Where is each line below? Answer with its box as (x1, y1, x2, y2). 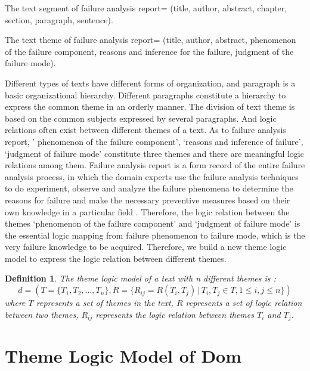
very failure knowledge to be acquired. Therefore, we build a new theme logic (5, 240, 287, 253)
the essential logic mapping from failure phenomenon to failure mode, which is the (5, 228, 305, 241)
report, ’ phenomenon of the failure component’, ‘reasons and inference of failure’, (5, 135, 303, 147)
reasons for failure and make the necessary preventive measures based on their (5, 193, 290, 206)
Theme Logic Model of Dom (5, 344, 242, 368)
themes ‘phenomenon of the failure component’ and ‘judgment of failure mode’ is (5, 217, 300, 230)
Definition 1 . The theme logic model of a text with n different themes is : (5, 272, 276, 285)
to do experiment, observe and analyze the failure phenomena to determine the (5, 182, 293, 194)
